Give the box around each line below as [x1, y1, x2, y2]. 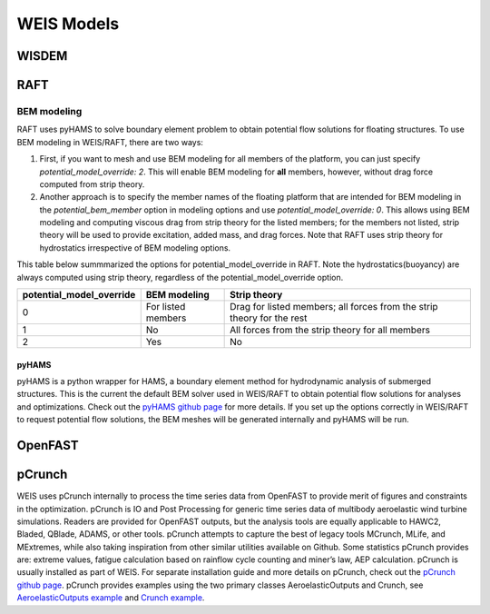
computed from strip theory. [39, 178, 145, 190]
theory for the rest [230, 312, 308, 324]
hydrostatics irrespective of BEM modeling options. [39, 242, 231, 253]
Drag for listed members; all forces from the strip [230, 301, 439, 313]
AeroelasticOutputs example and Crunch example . [16, 592, 205, 603]
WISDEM [16, 48, 68, 64]
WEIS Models [16, 14, 120, 34]
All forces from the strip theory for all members [230, 323, 431, 336]
